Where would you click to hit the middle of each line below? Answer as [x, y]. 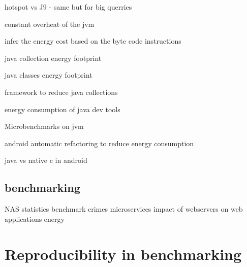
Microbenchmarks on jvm [44, 126]
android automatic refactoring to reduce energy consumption [99, 143]
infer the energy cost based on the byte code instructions [93, 41]
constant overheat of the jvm [50, 24]
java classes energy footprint [49, 75]
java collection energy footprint [53, 58]
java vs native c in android [46, 160]
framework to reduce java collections [61, 92]
